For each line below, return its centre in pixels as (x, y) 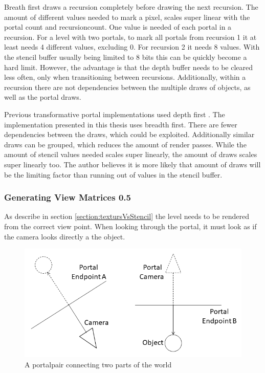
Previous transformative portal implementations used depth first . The (115, 114)
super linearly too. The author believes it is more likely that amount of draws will (132, 164)
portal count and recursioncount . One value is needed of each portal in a (118, 27)
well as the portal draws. (43, 97)
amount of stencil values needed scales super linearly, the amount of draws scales (131, 154)
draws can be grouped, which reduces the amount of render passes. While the (125, 144)
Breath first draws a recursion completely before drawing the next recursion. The (131, 7)
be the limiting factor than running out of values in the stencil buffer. (113, 174)
